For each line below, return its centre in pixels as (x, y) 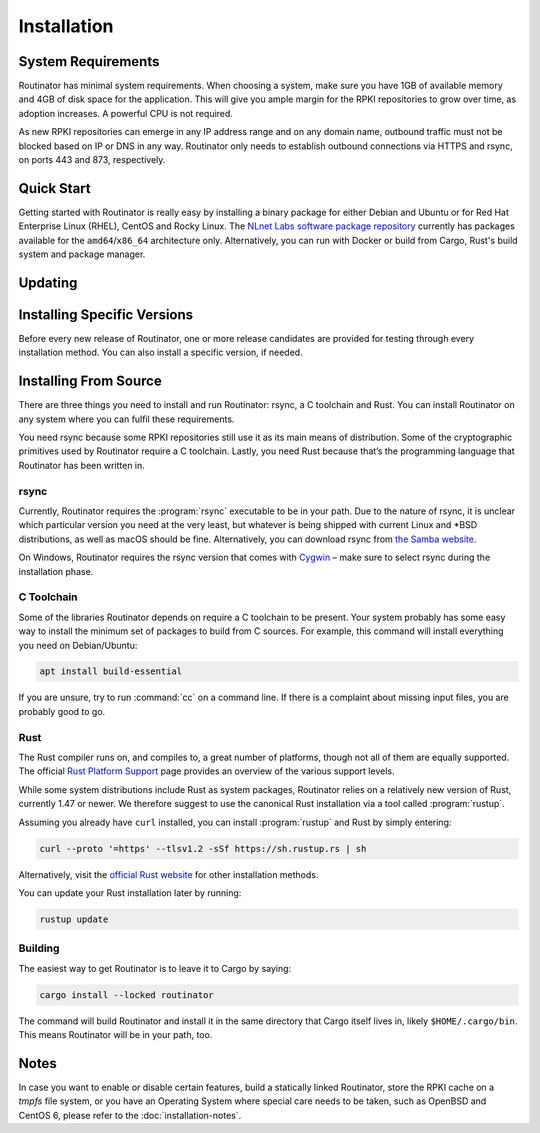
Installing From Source (90, 381)
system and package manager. (82, 254)
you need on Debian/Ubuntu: (78, 645)
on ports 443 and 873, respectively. (92, 160)
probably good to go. (62, 711)
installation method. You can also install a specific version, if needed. (161, 352)
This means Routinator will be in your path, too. (115, 1034)
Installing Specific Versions (106, 314)
